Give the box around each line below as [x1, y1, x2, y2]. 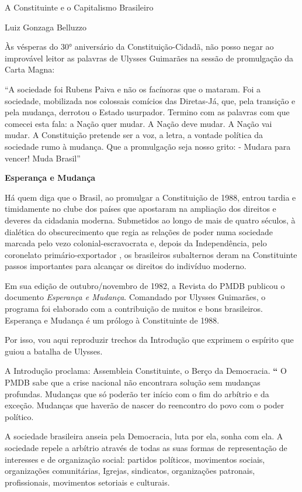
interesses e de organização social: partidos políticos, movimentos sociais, [5, 453, 265, 465]
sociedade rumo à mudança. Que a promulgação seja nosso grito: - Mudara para [5, 140, 291, 152]
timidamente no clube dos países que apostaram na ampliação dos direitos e [5, 202, 276, 215]
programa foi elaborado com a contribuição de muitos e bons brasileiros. [5, 302, 263, 315]
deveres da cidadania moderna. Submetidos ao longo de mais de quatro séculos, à [5, 214, 296, 226]
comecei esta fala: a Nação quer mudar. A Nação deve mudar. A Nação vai [5, 117, 272, 129]
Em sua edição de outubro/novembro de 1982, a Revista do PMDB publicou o [5, 279, 285, 291]
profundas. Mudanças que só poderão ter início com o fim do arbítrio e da [5, 387, 269, 400]
